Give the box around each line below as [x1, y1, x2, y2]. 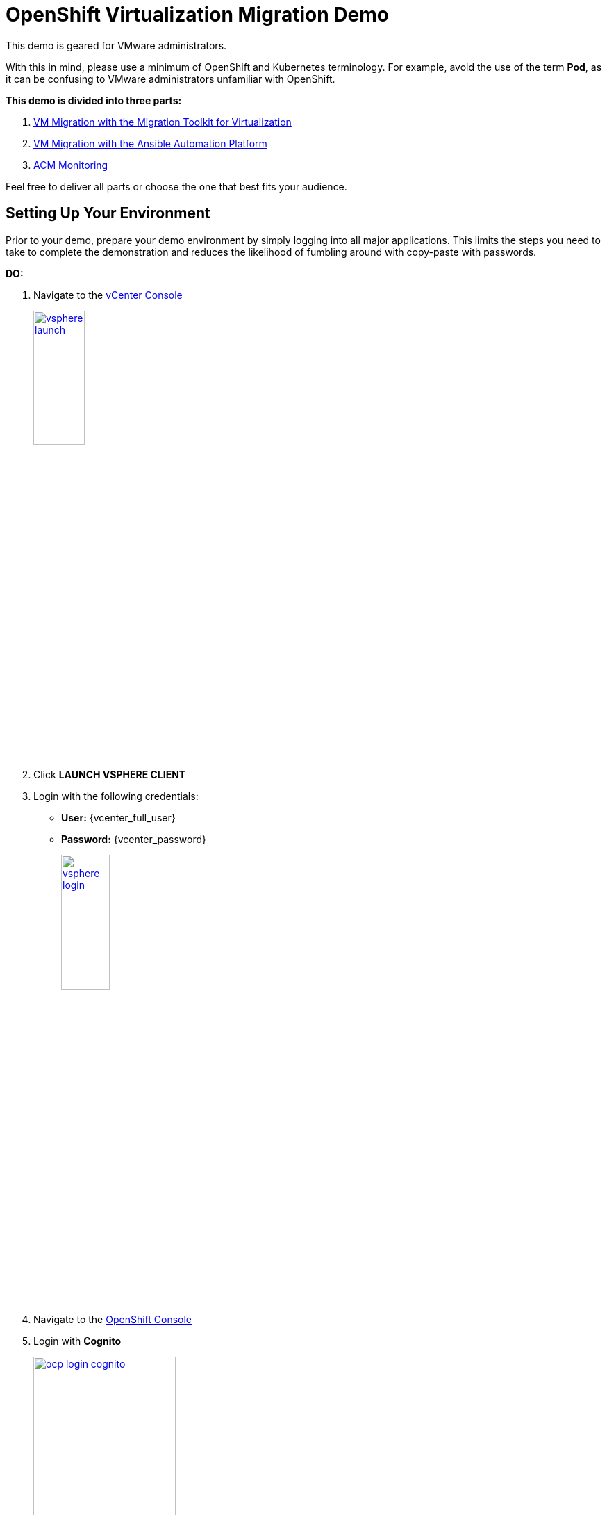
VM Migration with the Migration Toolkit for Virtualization [33, 115, 292, 128]
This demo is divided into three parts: [6, 94, 182, 106]
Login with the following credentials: [33, 790, 199, 803]
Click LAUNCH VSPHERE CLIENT [33, 769, 186, 781]
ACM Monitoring [33, 158, 108, 171]
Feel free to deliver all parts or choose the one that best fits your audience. [6, 180, 347, 193]
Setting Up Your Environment [6, 204, 210, 222]
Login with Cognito [33, 1334, 122, 1347]
